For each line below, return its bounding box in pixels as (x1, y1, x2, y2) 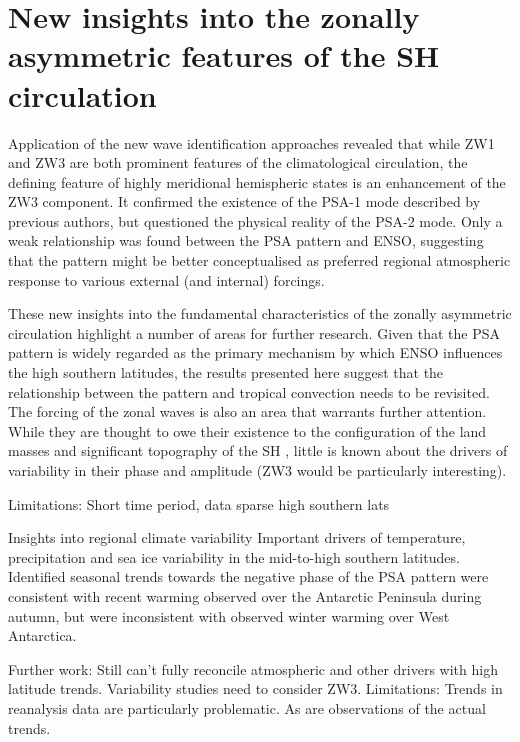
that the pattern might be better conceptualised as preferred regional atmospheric (8, 250, 511, 271)
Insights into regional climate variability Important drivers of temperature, (8, 527, 466, 548)
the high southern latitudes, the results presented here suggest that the (8, 362, 444, 383)
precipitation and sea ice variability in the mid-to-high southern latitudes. (8, 546, 460, 567)
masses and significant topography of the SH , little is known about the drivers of (8, 440, 508, 461)
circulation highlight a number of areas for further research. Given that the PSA (8, 322, 500, 343)
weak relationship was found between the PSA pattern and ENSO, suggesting (8, 230, 484, 251)
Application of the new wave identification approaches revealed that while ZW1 (8, 132, 495, 153)
